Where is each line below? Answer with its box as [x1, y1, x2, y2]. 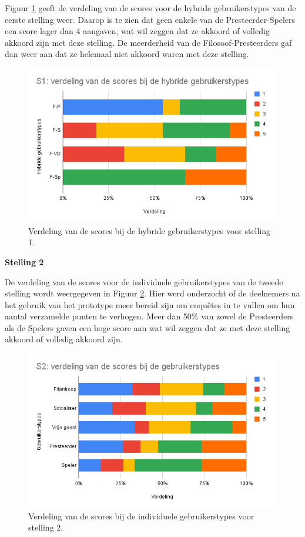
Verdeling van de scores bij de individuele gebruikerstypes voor [28, 509, 254, 522]
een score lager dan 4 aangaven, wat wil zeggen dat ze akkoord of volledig [5, 25, 270, 37]
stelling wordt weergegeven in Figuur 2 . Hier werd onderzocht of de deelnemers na [5, 287, 300, 299]
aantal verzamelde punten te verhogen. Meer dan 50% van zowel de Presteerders [5, 310, 294, 322]
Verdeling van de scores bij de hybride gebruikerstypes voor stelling [28, 224, 271, 236]
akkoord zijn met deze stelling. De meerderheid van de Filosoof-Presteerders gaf [5, 36, 292, 48]
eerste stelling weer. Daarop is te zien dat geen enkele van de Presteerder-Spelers [5, 13, 296, 25]
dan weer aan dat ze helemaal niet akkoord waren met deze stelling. [5, 48, 249, 60]
